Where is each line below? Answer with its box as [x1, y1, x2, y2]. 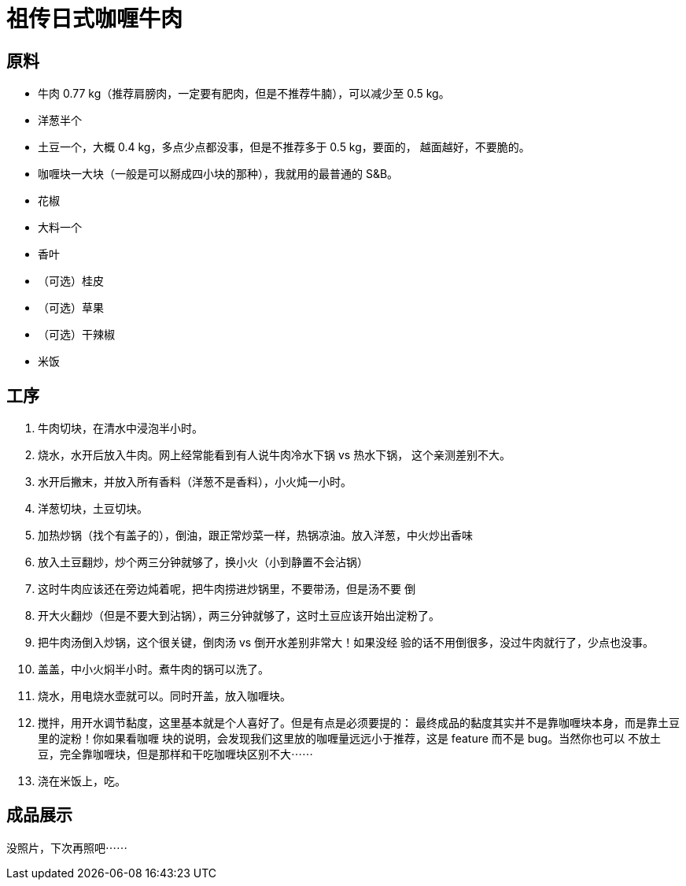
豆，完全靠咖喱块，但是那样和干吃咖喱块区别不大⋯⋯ [38, 747, 313, 762]
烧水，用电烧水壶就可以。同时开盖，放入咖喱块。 [38, 689, 291, 703]
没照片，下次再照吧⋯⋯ [6, 840, 127, 854]
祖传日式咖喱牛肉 [6, 6, 183, 32]
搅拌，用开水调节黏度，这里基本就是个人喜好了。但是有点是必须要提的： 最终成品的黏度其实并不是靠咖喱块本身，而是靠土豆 [38, 716, 680, 730]
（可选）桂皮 [38, 274, 104, 288]
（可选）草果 [38, 301, 104, 315]
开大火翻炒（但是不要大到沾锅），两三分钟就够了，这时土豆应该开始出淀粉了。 [38, 609, 440, 623]
